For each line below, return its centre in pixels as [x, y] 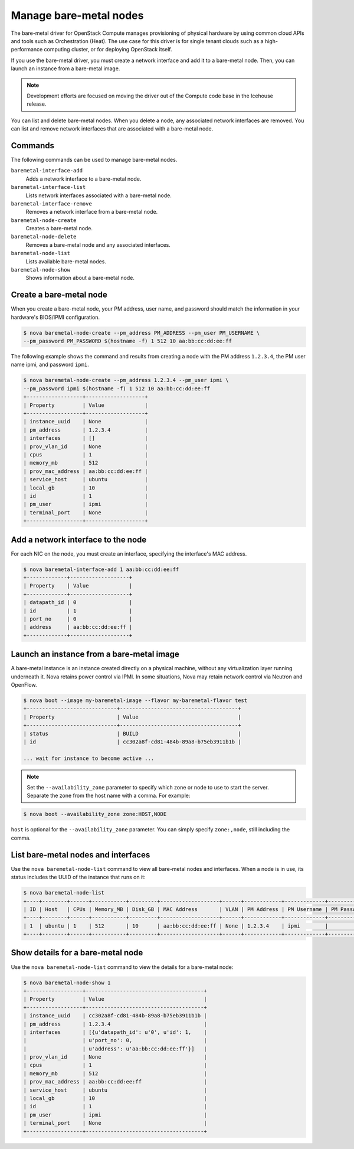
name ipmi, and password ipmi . [50, 365]
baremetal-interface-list [48, 187]
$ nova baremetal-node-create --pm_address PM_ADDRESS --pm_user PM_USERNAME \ [142, 333]
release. [37, 104]
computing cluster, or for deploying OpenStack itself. [108, 50]
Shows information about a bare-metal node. [80, 278]
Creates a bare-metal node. [59, 229]
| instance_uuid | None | [86, 422]
